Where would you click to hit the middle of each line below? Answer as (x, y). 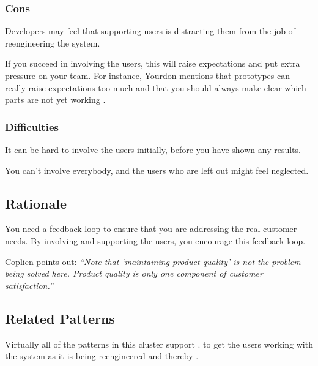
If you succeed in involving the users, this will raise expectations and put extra (153, 63)
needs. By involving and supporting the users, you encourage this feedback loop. (155, 240)
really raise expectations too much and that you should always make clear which (156, 87)
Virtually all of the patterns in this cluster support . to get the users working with (159, 344)
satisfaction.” (29, 285)
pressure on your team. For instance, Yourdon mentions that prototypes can (147, 75)
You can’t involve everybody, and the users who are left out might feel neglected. (157, 170)
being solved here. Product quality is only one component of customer (134, 273)
